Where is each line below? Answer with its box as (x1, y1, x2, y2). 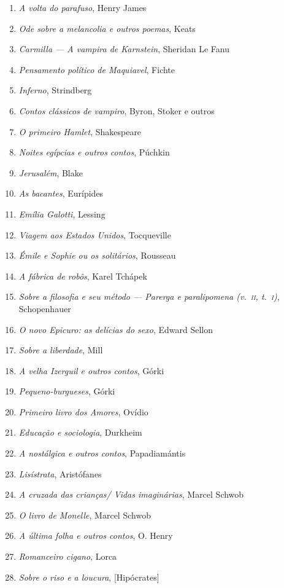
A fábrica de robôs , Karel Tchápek (18, 269, 147, 282)
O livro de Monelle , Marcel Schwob (18, 508, 151, 521)
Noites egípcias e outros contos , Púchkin (18, 146, 170, 159)
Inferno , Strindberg (18, 84, 92, 96)
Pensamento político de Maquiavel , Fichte (18, 63, 175, 76)
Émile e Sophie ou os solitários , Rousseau (18, 249, 176, 262)
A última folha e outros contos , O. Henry (18, 529, 173, 542)
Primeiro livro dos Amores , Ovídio (18, 405, 148, 418)
